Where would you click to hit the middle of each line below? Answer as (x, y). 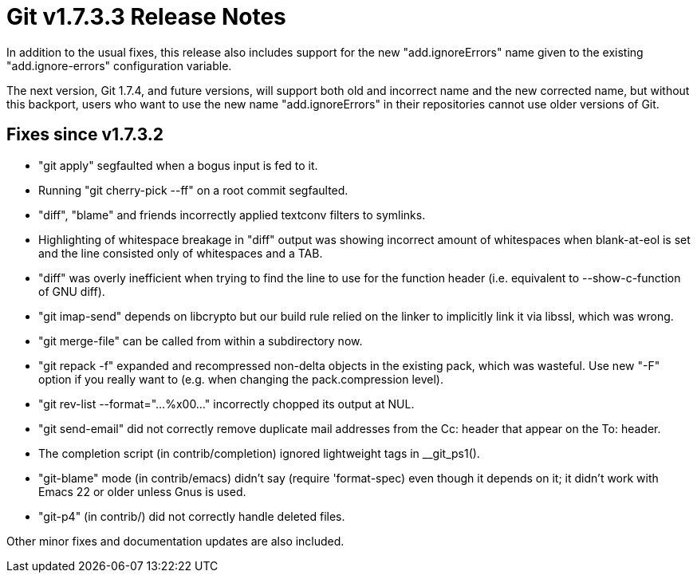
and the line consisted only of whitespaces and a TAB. (181, 253)
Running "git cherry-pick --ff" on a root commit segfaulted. (193, 190)
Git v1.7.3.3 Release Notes (146, 17)
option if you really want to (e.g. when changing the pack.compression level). (241, 379)
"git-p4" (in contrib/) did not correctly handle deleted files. (192, 516)
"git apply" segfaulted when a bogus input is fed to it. (178, 165)
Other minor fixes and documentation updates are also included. (175, 541)
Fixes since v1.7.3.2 (85, 135)
